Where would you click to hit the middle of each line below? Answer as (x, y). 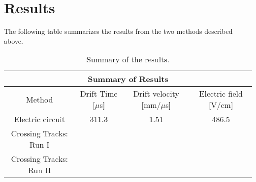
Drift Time (99, 94)
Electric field (221, 94)
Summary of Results (128, 79)
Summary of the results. (128, 59)
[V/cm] (221, 105)
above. (14, 40)
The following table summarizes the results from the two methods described (118, 31)
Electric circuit (39, 119)
